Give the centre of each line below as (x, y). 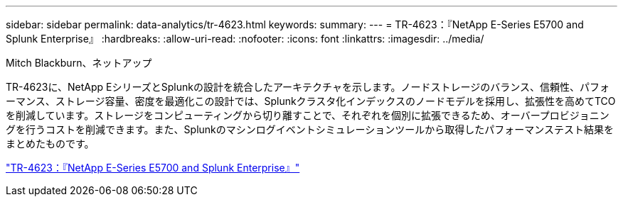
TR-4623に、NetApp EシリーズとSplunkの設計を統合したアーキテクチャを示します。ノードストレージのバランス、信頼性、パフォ (308, 87)
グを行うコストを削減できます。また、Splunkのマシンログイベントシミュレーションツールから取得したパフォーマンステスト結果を (310, 129)
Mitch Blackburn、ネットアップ (79, 63)
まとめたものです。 (50, 144)
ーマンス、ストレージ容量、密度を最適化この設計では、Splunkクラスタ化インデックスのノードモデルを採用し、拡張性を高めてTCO (311, 101)
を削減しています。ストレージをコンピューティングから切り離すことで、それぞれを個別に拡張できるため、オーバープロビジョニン (308, 115)
